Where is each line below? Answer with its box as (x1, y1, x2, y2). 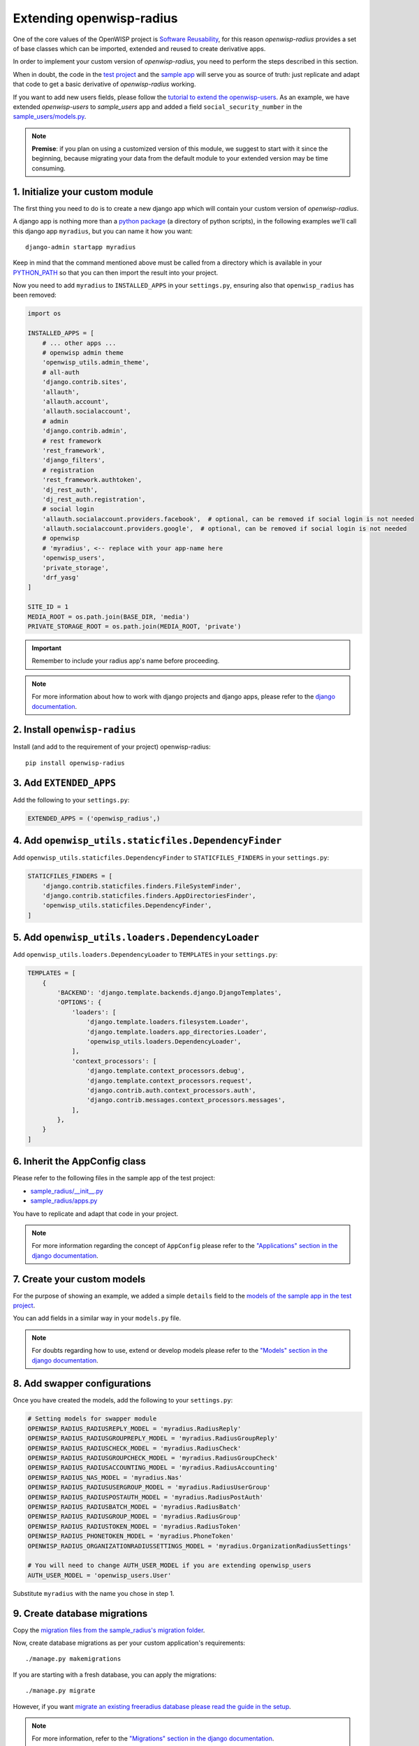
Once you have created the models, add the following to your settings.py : (13, 1396, 233, 1404)
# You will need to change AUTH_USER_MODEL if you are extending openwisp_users (27, 1562, 311, 1569)
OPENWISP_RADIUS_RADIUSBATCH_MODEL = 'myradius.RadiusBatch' (27, 1502, 242, 1511)
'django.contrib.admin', (42, 427, 128, 435)
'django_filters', (42, 456, 105, 464)
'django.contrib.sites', (42, 378, 128, 386)
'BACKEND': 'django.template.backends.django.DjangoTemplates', (57, 989, 282, 997)
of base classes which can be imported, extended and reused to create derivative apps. (13, 44, 266, 52)
